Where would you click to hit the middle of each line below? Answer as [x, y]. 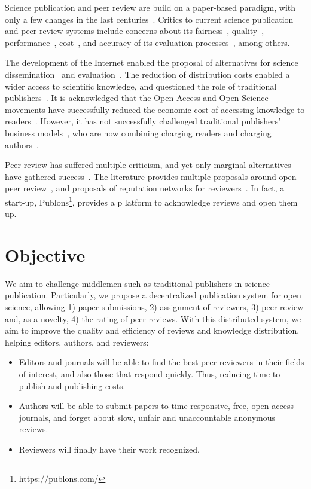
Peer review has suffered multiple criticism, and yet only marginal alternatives [148, 165]
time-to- [268, 374]
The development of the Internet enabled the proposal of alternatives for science [152, 62]
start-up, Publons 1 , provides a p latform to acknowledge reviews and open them [151, 201]
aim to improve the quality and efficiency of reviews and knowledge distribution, [152, 330]
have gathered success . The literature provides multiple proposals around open [151, 176]
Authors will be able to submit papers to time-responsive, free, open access [156, 406]
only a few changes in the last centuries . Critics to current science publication [149, 19]
